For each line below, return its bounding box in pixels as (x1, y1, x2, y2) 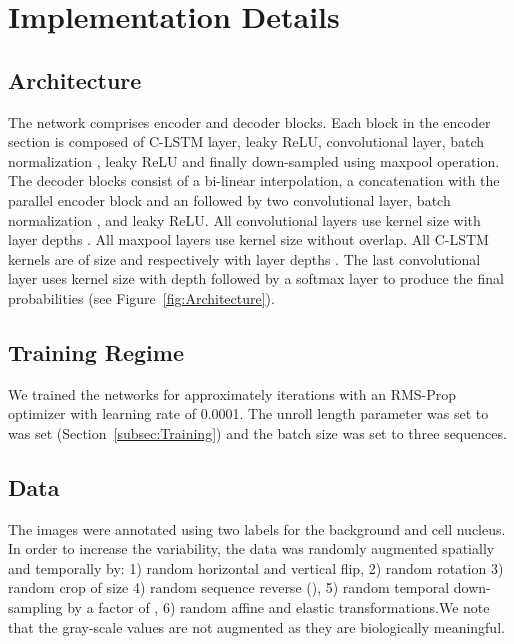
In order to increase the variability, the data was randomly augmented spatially (8, 538, 495, 559)
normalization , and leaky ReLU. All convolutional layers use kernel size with (8, 209, 481, 230)
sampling (8, 597, 63, 618)
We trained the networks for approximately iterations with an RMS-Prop (8, 383, 457, 404)
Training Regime (8, 336, 184, 367)
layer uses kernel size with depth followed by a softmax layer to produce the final (8, 268, 504, 289)
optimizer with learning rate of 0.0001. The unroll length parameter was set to (8, 403, 489, 424)
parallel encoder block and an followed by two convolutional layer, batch (8, 189, 451, 210)
